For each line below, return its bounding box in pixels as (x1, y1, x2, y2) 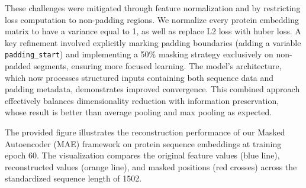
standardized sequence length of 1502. (5, 172, 142, 184)
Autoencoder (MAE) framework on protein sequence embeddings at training (5, 137, 282, 150)
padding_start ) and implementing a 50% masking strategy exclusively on (5, 48, 273, 60)
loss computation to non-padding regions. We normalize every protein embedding (5, 13, 299, 25)
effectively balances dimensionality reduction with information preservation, (5, 94, 279, 106)
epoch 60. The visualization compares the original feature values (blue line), (5, 149, 280, 161)
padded (5, 60, 31, 72)
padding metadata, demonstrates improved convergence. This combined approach (5, 83, 300, 95)
